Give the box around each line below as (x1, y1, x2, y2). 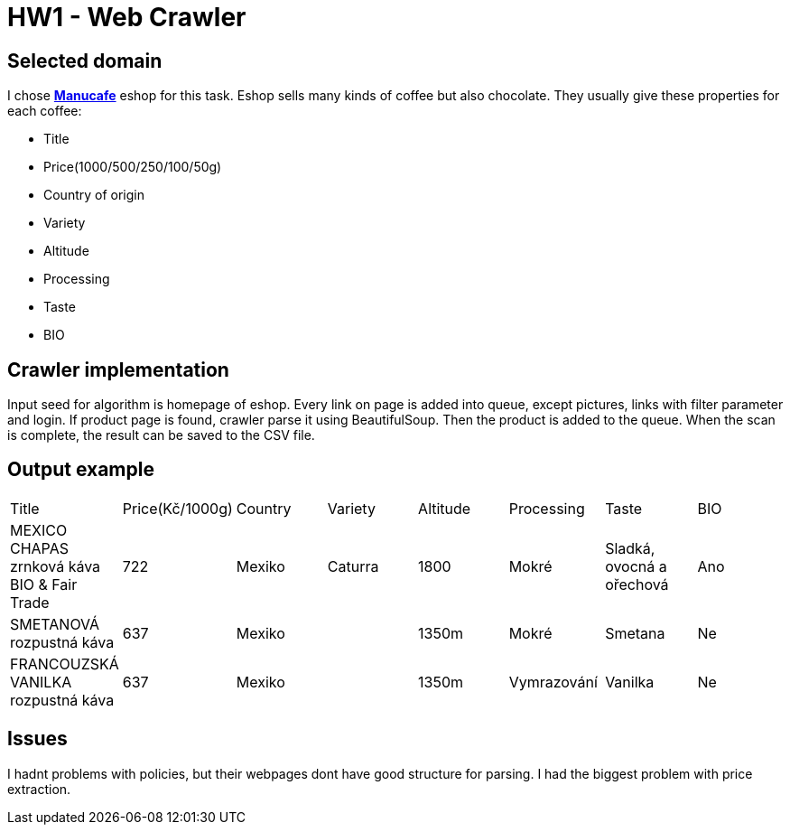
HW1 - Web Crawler (7, 2, 246, 33)
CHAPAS (10, 538, 69, 557)
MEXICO (10, 520, 68, 539)
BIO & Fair (10, 575, 78, 594)
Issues (7, 727, 68, 751)
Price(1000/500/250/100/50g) (43, 159, 222, 175)
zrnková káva (10, 556, 101, 575)
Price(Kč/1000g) (122, 499, 233, 518)
